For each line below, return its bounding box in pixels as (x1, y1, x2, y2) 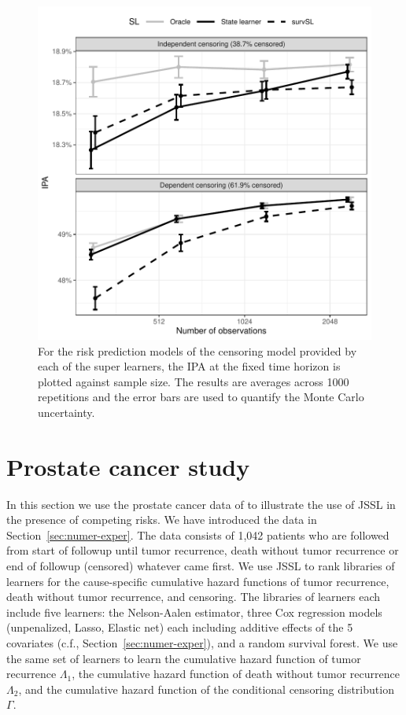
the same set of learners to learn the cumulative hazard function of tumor (6, 650, 361, 666)
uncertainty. (38, 404, 95, 420)
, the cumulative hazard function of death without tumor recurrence (72, 665, 400, 682)
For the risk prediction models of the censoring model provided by (38, 342, 357, 359)
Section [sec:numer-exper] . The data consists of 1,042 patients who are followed (6, 526, 389, 543)
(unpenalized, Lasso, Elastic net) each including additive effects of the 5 (6, 619, 353, 636)
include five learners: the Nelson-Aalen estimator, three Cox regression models (6, 603, 382, 620)
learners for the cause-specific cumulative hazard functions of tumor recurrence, (6, 573, 389, 589)
